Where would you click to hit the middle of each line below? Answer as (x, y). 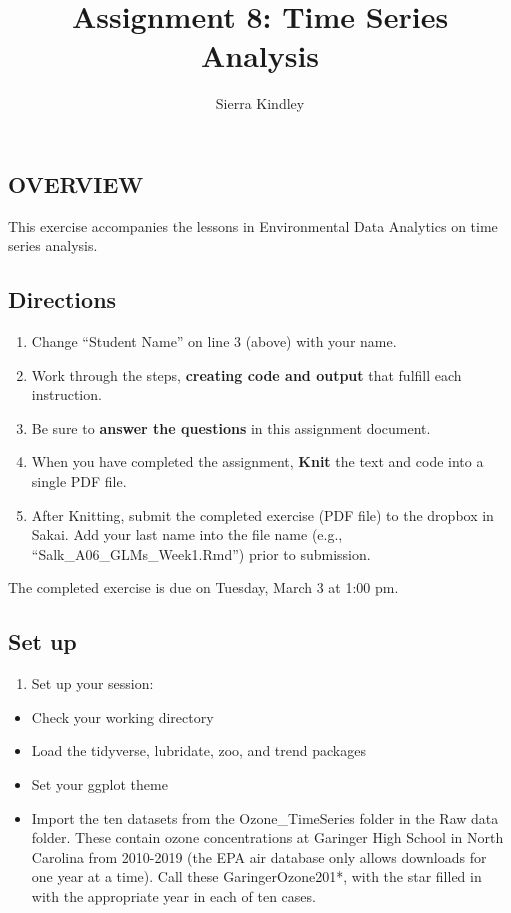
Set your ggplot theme (99, 784)
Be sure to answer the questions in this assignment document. (231, 427)
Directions (62, 299)
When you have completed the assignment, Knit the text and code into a (257, 461)
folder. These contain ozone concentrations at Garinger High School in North (267, 837)
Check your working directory (122, 716)
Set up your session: (92, 683)
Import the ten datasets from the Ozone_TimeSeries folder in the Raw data (265, 817)
